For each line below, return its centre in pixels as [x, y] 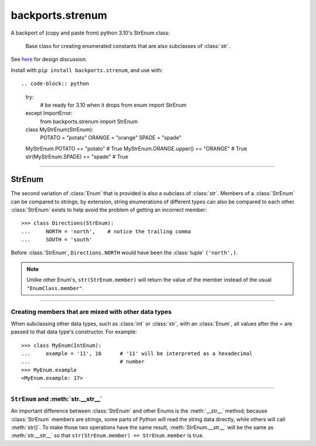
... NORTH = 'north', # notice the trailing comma [106, 231]
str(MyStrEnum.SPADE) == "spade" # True [77, 157]
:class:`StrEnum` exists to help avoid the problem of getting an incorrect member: [109, 210]
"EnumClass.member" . [55, 288]
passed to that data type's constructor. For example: [74, 332]
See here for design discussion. [49, 59]
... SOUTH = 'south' [57, 240]
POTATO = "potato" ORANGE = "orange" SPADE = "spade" [111, 138]
